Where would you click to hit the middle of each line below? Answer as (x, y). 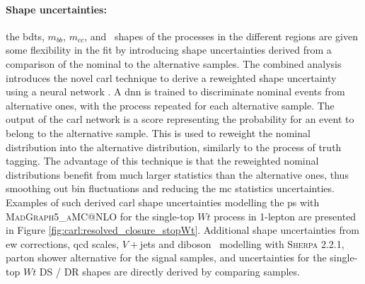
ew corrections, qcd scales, (63, 243)
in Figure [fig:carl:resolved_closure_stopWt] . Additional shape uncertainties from (182, 230)
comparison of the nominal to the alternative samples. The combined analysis (174, 63)
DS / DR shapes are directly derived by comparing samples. (169, 271)
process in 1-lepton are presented (285, 216)
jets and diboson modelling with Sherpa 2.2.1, (242, 243)
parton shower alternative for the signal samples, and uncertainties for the (166, 258)
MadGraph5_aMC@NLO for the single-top (100, 216)
